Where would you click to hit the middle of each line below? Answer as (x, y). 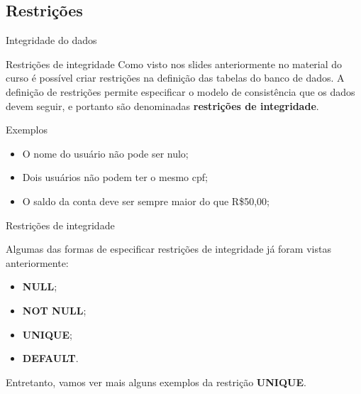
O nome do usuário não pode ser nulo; (105, 153)
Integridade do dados (51, 40)
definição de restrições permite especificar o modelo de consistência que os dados (180, 91)
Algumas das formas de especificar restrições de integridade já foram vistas (168, 249)
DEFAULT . (50, 358)
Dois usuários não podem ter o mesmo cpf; (115, 177)
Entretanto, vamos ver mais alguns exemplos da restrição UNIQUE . (156, 382)
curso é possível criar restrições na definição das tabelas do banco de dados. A (175, 78)
